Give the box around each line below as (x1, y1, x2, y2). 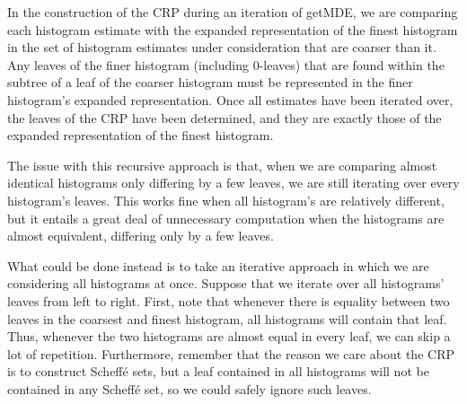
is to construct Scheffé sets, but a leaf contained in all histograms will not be (7, 362, 429, 381)
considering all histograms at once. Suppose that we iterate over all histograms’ (7, 274, 445, 293)
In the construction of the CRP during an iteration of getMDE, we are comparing (7, 3, 458, 21)
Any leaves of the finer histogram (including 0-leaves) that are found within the (7, 55, 445, 74)
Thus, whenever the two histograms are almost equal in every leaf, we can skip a (7, 327, 451, 346)
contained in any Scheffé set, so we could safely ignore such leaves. (7, 379, 372, 398)
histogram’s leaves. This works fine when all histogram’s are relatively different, (7, 190, 445, 209)
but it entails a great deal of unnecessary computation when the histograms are (7, 208, 445, 227)
